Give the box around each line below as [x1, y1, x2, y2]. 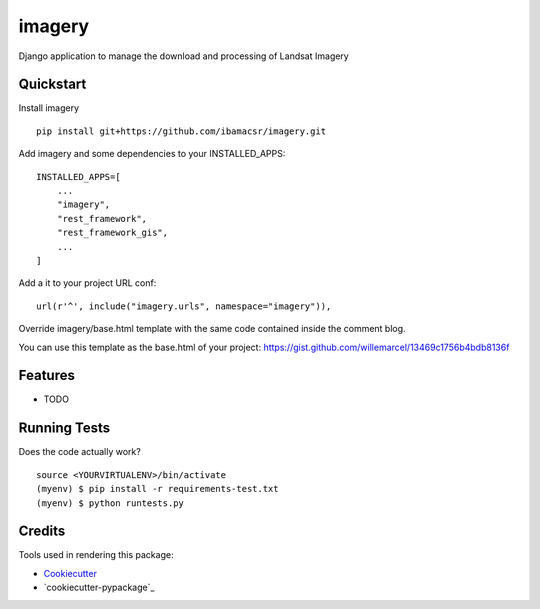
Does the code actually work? [18, 446, 142, 458]
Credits [18, 523, 66, 540]
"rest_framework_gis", [56, 227, 169, 239]
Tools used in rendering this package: [18, 549, 174, 561]
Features [18, 367, 75, 384]
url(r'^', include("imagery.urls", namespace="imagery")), [36, 300, 332, 312]
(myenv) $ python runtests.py [36, 497, 185, 509]
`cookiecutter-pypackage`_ [43, 581, 155, 594]
